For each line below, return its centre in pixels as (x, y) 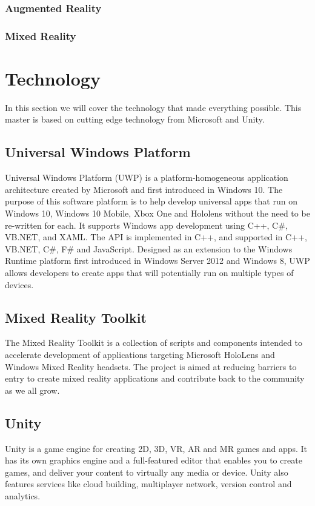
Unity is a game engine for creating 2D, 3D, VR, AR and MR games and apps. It (156, 448)
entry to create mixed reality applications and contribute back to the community (155, 378)
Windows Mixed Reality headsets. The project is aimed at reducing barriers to (151, 366)
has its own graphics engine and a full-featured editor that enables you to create (154, 460)
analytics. (23, 495)
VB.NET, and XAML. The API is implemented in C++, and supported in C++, (156, 237)
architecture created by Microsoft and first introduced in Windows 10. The (144, 189)
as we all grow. (32, 390)
